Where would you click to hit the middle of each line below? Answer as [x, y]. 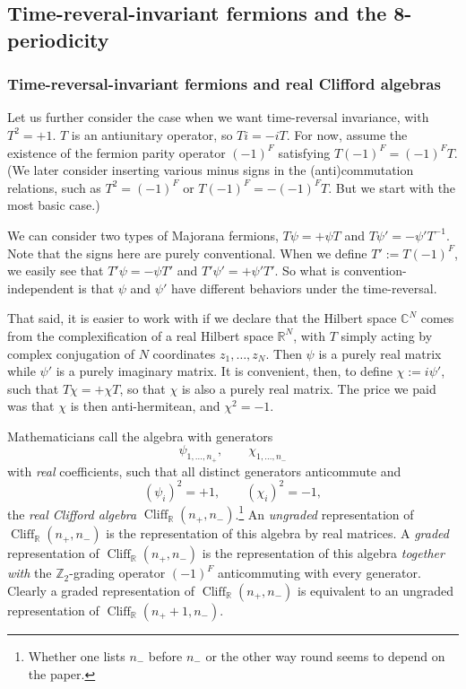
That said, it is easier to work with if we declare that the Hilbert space [202, 318]
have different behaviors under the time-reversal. [304, 288]
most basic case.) [54, 205]
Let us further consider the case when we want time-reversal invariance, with [218, 117]
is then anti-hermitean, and [145, 406]
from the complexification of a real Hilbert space [140, 335]
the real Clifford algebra [72, 514]
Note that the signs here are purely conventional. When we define [187, 253]
